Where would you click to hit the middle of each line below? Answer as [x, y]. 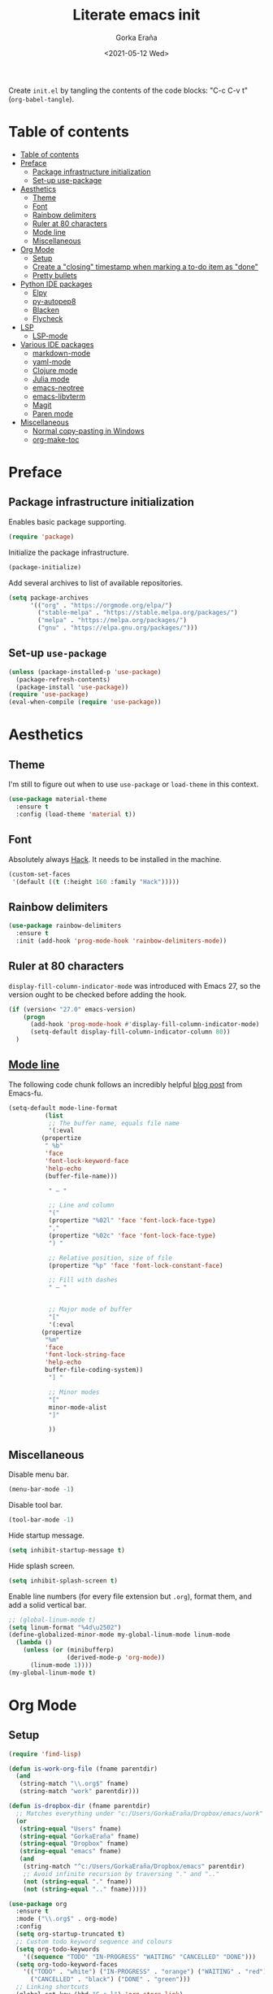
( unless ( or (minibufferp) [69, 1650]
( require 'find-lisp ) [45, 1754]
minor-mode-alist [78, 1407]
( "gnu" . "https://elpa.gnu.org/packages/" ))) [118, 628]
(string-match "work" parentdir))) [79, 1792]
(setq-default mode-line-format [63, 1108]
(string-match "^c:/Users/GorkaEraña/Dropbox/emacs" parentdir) [134, 1866]
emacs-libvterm [59, 396]
